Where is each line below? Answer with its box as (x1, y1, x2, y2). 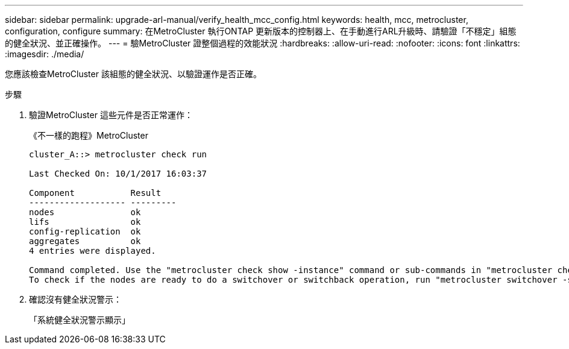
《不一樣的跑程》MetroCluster (29, 130, 148, 140)
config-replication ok (29, 227, 141, 236)
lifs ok (29, 217, 141, 227)
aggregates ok (29, 236, 141, 246)
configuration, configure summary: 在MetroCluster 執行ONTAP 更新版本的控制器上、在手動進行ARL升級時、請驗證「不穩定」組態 (5, 26, 517, 36)
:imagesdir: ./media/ (5, 49, 84, 59)
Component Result (29, 188, 162, 198)
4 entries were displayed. (29, 246, 156, 256)
